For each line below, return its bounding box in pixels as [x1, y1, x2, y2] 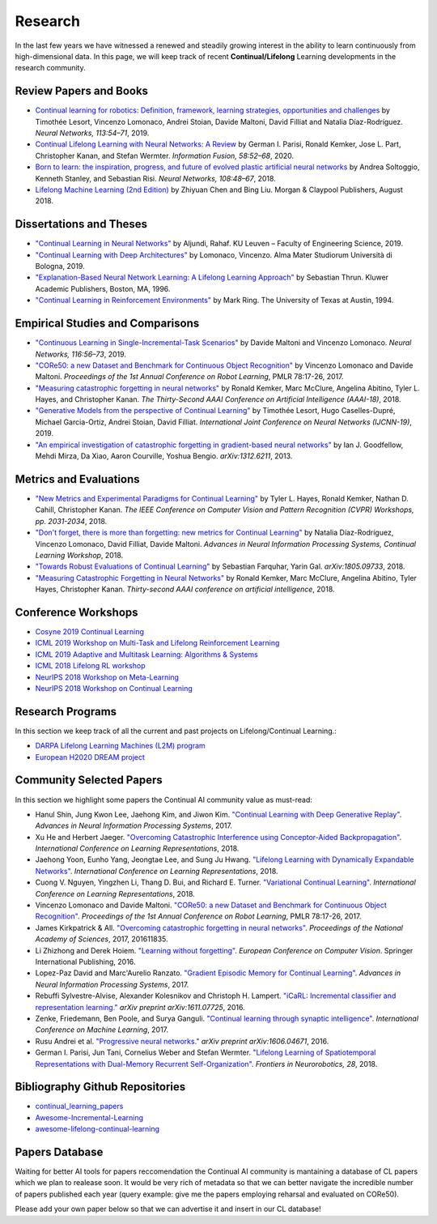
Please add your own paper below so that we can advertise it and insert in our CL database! [15, 1204, 321, 1214]
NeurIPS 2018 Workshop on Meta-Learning [35, 672, 180, 682]
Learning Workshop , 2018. [35, 550, 124, 560]
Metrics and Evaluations [15, 472, 141, 486]
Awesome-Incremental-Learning [35, 1112, 144, 1122]
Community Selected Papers [15, 774, 163, 787]
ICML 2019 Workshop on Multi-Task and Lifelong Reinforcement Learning [35, 638, 280, 648]
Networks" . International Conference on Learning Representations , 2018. [35, 866, 278, 876]
